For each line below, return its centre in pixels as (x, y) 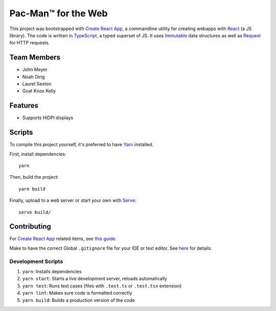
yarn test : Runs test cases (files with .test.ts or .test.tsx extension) (102, 285)
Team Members (35, 57)
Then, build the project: (34, 177)
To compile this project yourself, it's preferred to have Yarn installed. (81, 145)
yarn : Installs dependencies (52, 271)
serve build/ (35, 212)
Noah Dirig (34, 77)
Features (24, 105)
